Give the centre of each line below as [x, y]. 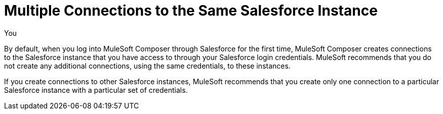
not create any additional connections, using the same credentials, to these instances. [147, 66]
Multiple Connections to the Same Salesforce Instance [191, 11]
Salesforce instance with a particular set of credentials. [96, 90]
